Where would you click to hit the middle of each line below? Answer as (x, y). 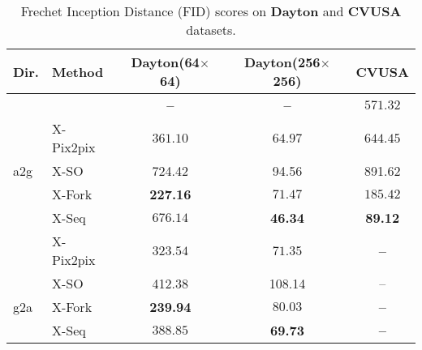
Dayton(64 (165, 62)
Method (78, 71)
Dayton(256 (282, 62)
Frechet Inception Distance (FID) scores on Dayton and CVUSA (211, 11)
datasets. (211, 30)
